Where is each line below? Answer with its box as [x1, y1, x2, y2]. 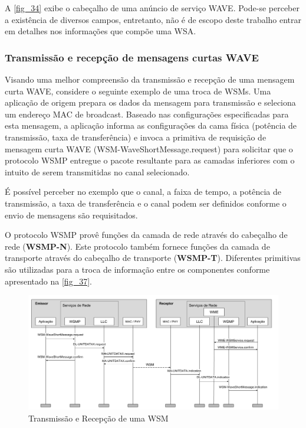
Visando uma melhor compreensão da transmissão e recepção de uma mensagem [5, 73, 295, 85]
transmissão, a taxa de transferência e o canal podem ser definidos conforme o [5, 197, 287, 209]
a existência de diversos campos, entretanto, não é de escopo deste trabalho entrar [5, 13, 302, 25]
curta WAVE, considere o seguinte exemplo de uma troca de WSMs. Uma [5, 84, 271, 97]
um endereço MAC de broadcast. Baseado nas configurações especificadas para [5, 107, 289, 120]
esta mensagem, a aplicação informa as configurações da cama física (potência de [5, 119, 297, 132]
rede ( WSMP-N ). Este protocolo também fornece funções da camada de [5, 240, 270, 252]
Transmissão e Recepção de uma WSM [28, 411, 169, 424]
